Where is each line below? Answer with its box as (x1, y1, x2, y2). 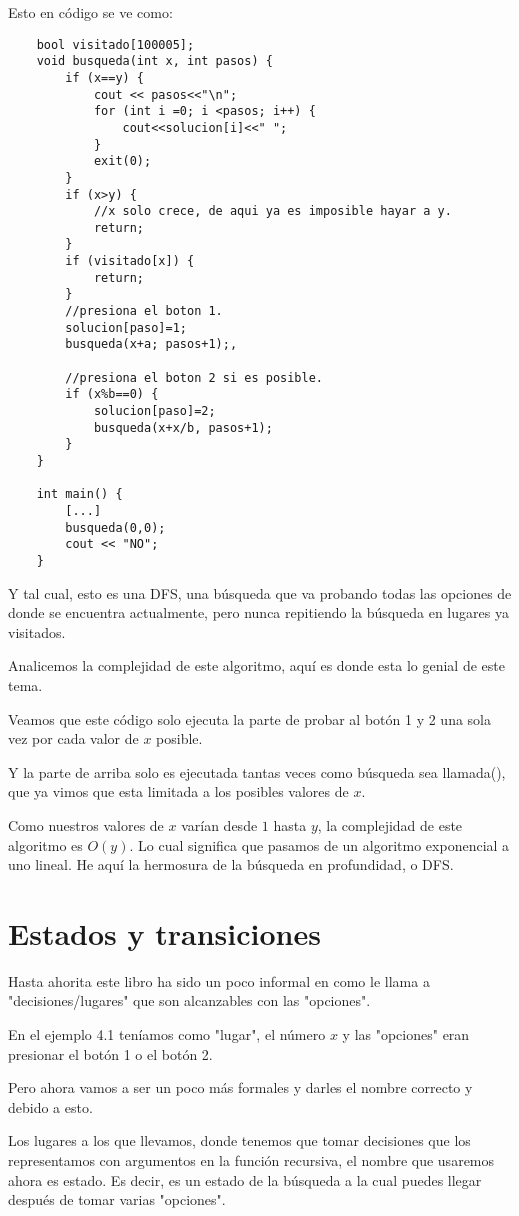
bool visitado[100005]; (36, 37, 195, 52)
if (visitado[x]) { (65, 254, 195, 269)
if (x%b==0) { (65, 387, 159, 402)
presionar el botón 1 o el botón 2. (8, 1043, 213, 1064)
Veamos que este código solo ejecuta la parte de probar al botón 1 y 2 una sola (8, 708, 491, 729)
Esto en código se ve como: (8, 2, 173, 22)
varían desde (181, 814, 258, 835)
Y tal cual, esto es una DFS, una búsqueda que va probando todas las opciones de (8, 582, 512, 603)
